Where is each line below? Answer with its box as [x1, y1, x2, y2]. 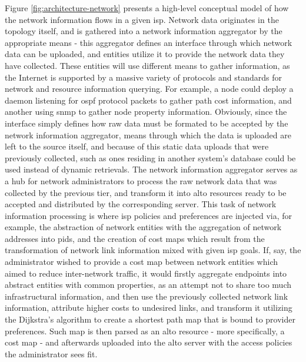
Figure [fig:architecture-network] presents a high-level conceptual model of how [5, 2, 289, 14]
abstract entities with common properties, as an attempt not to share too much [5, 278, 292, 291]
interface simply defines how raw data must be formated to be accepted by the [5, 117, 288, 129]
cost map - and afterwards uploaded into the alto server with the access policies [5, 336, 292, 348]
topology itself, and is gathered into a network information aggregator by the [5, 25, 282, 37]
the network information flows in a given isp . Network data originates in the [5, 13, 279, 25]
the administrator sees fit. [5, 347, 98, 360]
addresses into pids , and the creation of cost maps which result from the [5, 232, 265, 244]
